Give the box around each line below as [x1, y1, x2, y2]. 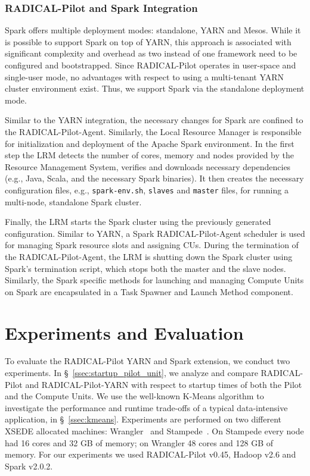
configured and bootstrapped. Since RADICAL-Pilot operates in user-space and [5, 59, 296, 71]
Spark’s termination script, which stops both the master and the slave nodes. [5, 262, 286, 274]
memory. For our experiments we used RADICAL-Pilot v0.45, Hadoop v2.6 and [5, 448, 296, 461]
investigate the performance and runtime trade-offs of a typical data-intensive [5, 401, 288, 414]
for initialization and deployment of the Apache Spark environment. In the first [5, 137, 294, 149]
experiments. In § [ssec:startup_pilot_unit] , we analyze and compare [5, 367, 258, 379]
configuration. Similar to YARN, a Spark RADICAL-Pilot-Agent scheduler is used [5, 227, 305, 239]
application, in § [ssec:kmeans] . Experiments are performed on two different [5, 413, 282, 425]
